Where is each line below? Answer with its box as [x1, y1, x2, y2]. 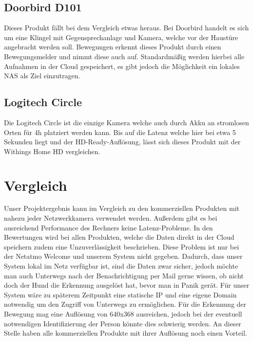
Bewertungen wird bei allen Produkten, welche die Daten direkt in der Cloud [4, 232, 234, 242]
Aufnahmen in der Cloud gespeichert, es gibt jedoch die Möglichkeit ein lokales [4, 61, 240, 71]
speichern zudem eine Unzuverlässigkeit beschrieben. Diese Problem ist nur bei [4, 241, 239, 251]
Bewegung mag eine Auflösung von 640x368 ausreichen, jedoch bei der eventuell [4, 309, 242, 318]
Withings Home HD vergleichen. [4, 146, 100, 156]
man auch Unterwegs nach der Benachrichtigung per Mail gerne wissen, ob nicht [4, 270, 244, 280]
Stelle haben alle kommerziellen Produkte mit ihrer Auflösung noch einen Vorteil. [4, 328, 247, 338]
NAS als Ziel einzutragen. [4, 70, 80, 81]
